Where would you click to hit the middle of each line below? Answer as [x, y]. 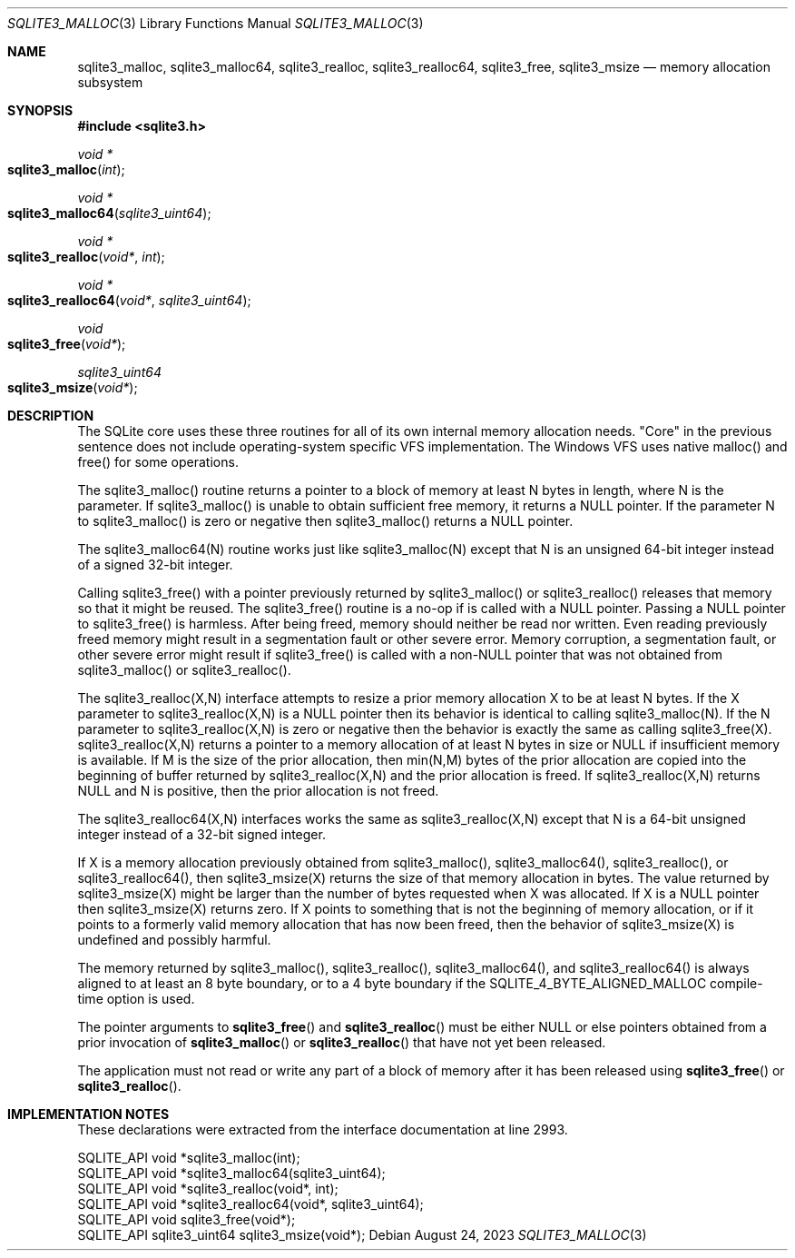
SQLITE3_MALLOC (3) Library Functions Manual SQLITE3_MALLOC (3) [216, 23]
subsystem [110, 82]
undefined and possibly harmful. [174, 940]
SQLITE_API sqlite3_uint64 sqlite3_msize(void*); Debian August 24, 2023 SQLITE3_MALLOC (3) [362, 1235]
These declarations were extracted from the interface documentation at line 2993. [323, 1129]
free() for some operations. [158, 462]
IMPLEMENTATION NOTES [88, 1114]
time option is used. [136, 999]
